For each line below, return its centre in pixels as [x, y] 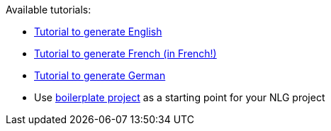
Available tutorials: [49, 10]
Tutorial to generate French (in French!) [125, 53]
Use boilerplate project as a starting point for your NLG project [180, 97]
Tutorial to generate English [98, 32]
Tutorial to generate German [100, 75]
